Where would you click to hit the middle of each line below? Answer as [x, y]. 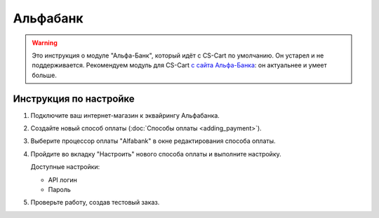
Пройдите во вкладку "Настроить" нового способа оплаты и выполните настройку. [156, 154]
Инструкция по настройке [74, 98]
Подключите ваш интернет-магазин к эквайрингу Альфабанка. [125, 115]
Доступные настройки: [65, 167]
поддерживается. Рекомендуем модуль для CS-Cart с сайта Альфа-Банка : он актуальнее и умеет [180, 65]
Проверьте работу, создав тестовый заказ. [95, 203]
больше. [45, 75]
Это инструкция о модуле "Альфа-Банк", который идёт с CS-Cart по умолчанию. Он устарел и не [178, 55]
